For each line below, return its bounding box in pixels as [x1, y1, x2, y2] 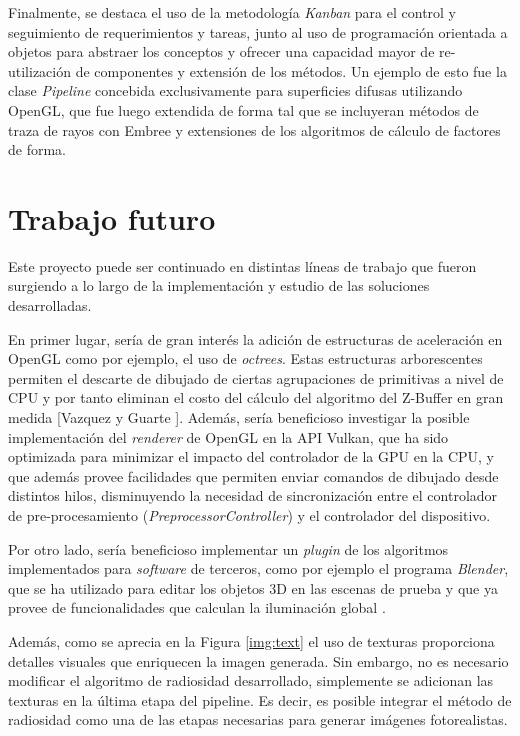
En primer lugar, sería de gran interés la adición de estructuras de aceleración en [8, 328, 503, 349]
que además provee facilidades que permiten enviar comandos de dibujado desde [8, 465, 499, 486]
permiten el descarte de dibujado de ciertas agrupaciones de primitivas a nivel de [8, 367, 504, 388]
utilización [8, 60, 72, 81]
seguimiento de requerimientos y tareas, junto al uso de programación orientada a [8, 21, 508, 42]
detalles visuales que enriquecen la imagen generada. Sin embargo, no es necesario [8, 650, 509, 671]
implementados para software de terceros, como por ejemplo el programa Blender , [8, 558, 509, 579]
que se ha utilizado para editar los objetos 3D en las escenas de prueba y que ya [8, 577, 498, 598]
